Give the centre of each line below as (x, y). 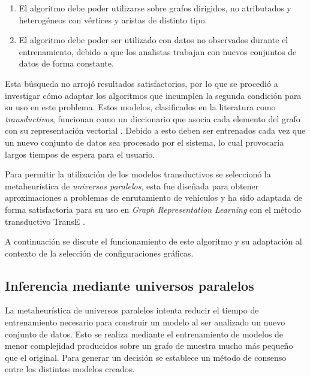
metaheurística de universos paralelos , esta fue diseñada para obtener (132, 186)
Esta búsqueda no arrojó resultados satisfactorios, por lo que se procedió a (142, 83)
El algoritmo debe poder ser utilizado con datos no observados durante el (154, 40)
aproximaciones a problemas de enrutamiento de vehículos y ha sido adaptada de (154, 197)
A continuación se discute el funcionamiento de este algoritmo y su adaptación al (154, 241)
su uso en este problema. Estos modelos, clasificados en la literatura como (140, 107)
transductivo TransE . (45, 221)
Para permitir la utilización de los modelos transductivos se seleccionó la (138, 174)
